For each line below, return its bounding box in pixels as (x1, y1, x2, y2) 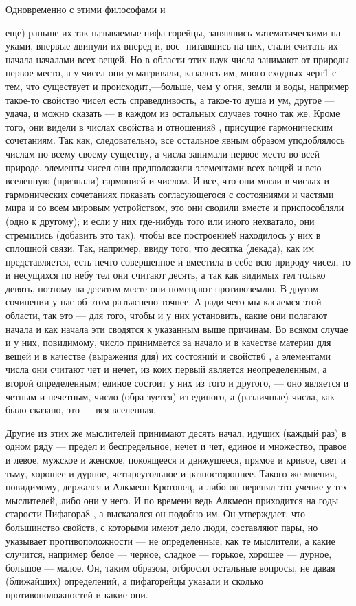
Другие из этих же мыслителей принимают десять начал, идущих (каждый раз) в (5, 425, 346, 440)
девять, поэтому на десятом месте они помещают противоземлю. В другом (5, 281, 319, 295)
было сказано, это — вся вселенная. (5, 402, 156, 417)
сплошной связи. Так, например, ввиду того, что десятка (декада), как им (5, 241, 315, 255)
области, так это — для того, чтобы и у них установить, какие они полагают (5, 308, 328, 323)
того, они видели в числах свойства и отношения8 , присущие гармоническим (5, 119, 333, 133)
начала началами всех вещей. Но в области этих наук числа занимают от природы (5, 52, 349, 66)
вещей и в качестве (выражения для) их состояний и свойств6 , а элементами (5, 348, 331, 362)
